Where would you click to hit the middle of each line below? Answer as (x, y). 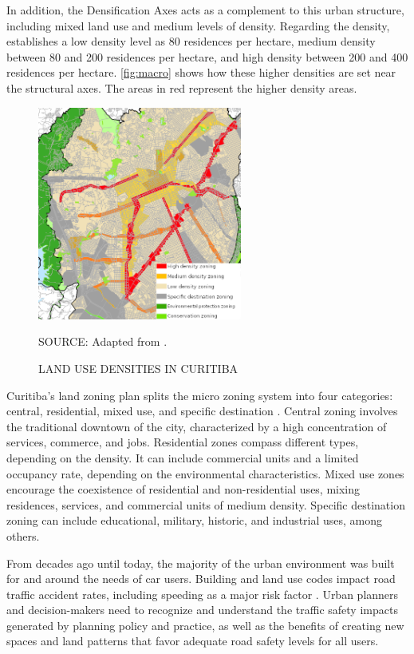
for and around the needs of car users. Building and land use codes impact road (201, 579)
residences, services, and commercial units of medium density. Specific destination (206, 504)
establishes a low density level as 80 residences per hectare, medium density (191, 41)
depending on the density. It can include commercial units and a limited (183, 457)
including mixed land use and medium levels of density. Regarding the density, (198, 25)
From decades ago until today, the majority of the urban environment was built (201, 563)
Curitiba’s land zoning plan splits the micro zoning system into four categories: (200, 395)
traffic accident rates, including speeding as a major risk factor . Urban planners (203, 594)
